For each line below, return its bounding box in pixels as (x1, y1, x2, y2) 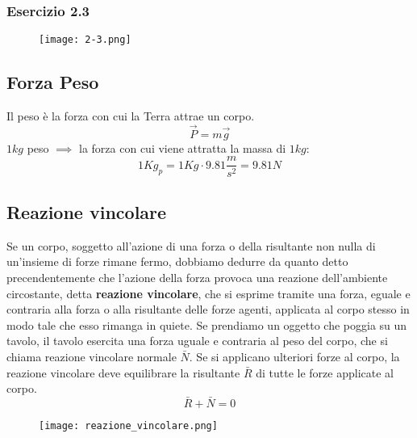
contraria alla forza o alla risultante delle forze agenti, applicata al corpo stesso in (6, 301, 410, 318)
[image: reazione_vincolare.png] (39, 419, 218, 432)
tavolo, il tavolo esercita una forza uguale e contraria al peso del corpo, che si (6, 332, 388, 349)
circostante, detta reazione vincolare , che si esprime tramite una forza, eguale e (6, 284, 411, 301)
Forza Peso (6, 69, 99, 95)
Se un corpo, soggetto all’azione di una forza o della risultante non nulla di (6, 237, 376, 254)
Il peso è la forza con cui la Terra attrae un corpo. (6, 107, 255, 124)
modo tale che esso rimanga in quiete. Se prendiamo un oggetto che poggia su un (6, 316, 407, 333)
